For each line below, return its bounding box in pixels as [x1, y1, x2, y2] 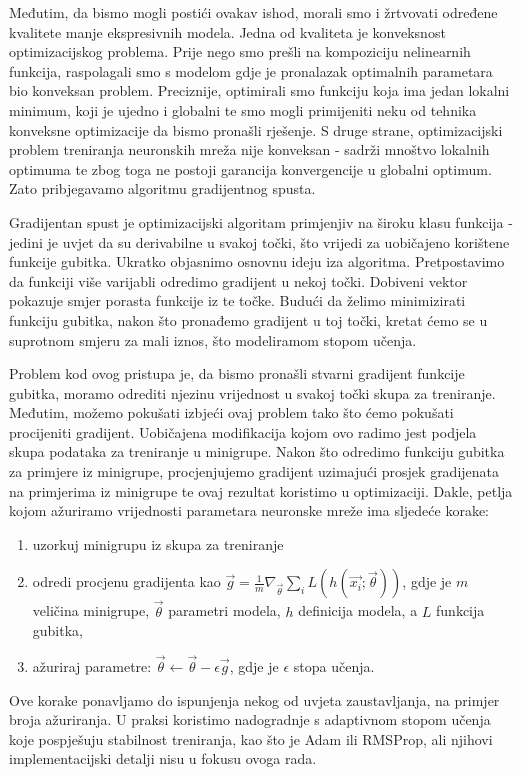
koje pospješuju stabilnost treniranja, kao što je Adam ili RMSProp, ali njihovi [9, 728, 493, 749]
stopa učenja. [293, 656, 375, 677]
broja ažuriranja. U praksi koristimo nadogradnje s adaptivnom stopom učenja [9, 709, 491, 730]
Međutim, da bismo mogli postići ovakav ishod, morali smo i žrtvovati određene [9, 2, 498, 22]
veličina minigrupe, [32, 600, 150, 621]
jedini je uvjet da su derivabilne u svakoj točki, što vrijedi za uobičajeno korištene [9, 231, 510, 252]
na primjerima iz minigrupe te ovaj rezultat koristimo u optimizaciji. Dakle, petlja [9, 480, 513, 501]
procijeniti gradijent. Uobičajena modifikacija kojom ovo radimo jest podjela [9, 421, 477, 442]
